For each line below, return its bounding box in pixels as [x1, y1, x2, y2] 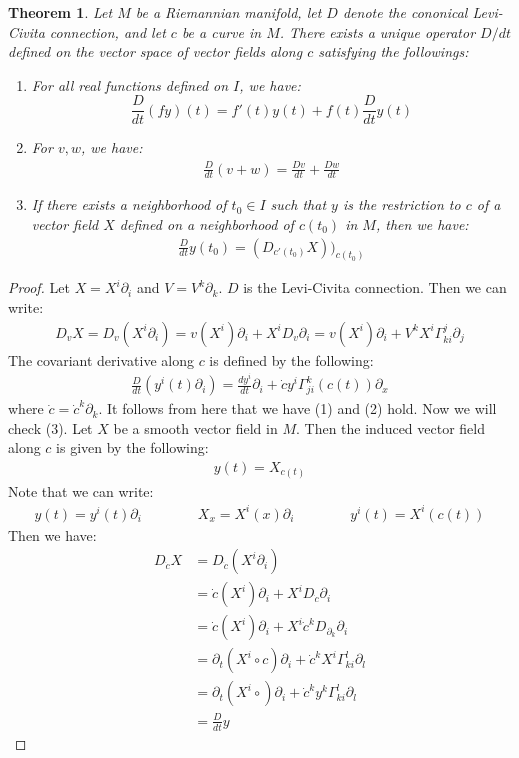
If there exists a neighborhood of [31, 194, 227, 215]
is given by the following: [56, 437, 209, 458]
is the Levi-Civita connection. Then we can [243, 277, 507, 298]
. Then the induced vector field [295, 417, 486, 438]
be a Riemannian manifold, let [135, 2, 322, 22]
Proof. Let [8, 277, 70, 298]
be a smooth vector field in [113, 417, 278, 438]
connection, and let [49, 21, 166, 42]
